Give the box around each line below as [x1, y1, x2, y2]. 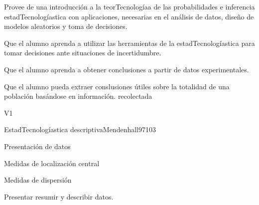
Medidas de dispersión [4, 175, 72, 185]
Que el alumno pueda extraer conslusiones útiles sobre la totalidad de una [4, 81, 230, 91]
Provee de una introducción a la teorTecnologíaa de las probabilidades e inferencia [4, 1, 255, 11]
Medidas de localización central [4, 158, 100, 168]
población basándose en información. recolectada [4, 91, 152, 101]
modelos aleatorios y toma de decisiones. [4, 21, 128, 31]
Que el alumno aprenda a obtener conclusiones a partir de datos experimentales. [4, 64, 249, 74]
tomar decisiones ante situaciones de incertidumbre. [4, 47, 161, 58]
